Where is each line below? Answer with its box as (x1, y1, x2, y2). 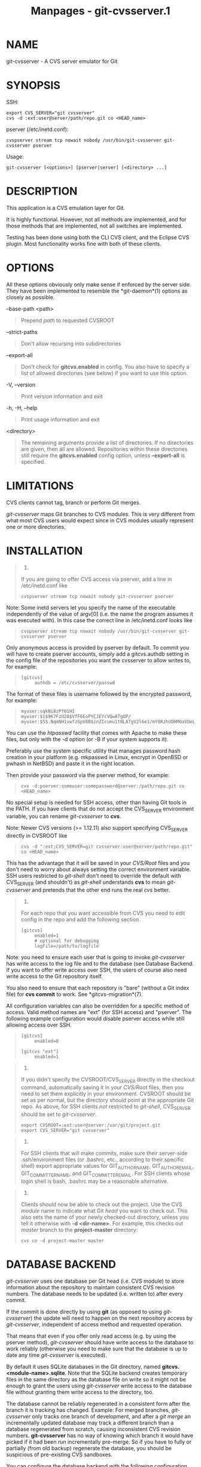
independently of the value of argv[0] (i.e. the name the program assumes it (6, 610, 193, 617)
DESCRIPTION (6, 184, 78, 198)
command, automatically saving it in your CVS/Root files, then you (20, 1083, 184, 1091)
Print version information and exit (20, 392, 103, 400)
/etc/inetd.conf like (20, 582, 68, 589)
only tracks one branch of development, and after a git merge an (32, 1413, 191, 1420)
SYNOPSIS (6, 79, 61, 92)
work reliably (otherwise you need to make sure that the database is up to (6, 1345, 188, 1353)
